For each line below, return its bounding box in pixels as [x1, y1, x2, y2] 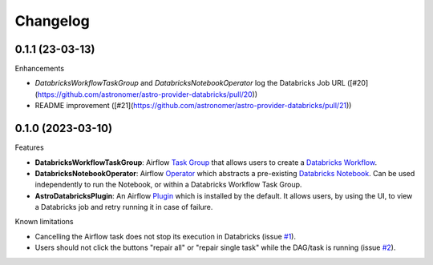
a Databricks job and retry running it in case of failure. [34, 203, 213, 212]
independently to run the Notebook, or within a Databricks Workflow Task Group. [34, 180, 302, 190]
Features [14, 143, 44, 152]
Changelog [14, 12, 90, 30]
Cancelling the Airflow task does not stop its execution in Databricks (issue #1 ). [34, 231, 297, 241]
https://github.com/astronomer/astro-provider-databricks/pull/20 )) [37, 89, 258, 99]
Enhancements [14, 64, 64, 74]
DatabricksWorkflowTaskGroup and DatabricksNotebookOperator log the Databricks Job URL [34, 78, 346, 88]
